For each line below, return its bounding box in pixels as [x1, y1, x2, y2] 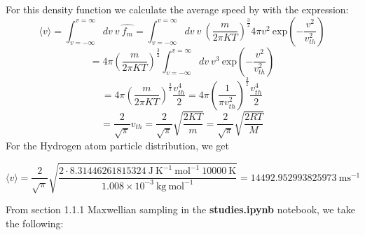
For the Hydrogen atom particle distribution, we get [6, 137, 229, 152]
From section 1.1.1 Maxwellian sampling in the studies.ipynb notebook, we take [6, 202, 355, 217]
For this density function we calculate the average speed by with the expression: [6, 2, 349, 16]
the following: [6, 215, 64, 230]
